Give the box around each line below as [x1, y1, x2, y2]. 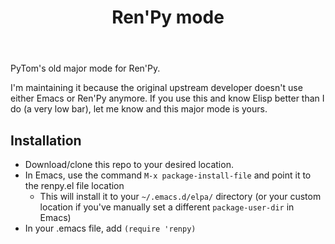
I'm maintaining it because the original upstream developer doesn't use [10, 82, 303, 94]
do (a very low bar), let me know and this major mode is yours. [10, 103, 268, 115]
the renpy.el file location [24, 180, 125, 191]
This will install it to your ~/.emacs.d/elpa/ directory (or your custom [39, 191, 322, 202]
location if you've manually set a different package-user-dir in [39, 201, 295, 213]
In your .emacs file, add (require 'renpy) [24, 222, 197, 234]
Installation [10, 132, 82, 149]
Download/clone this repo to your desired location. [24, 159, 234, 170]
